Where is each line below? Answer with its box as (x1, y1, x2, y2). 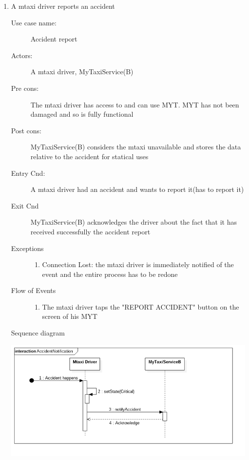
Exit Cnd (11, 200, 39, 210)
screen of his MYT (42, 311, 97, 321)
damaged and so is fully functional (30, 109, 134, 119)
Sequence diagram (11, 328, 65, 338)
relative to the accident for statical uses (30, 151, 149, 161)
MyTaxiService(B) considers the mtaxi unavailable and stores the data (30, 142, 241, 152)
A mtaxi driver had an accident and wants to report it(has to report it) (30, 184, 244, 194)
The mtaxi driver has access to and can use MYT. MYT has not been (30, 99, 239, 109)
